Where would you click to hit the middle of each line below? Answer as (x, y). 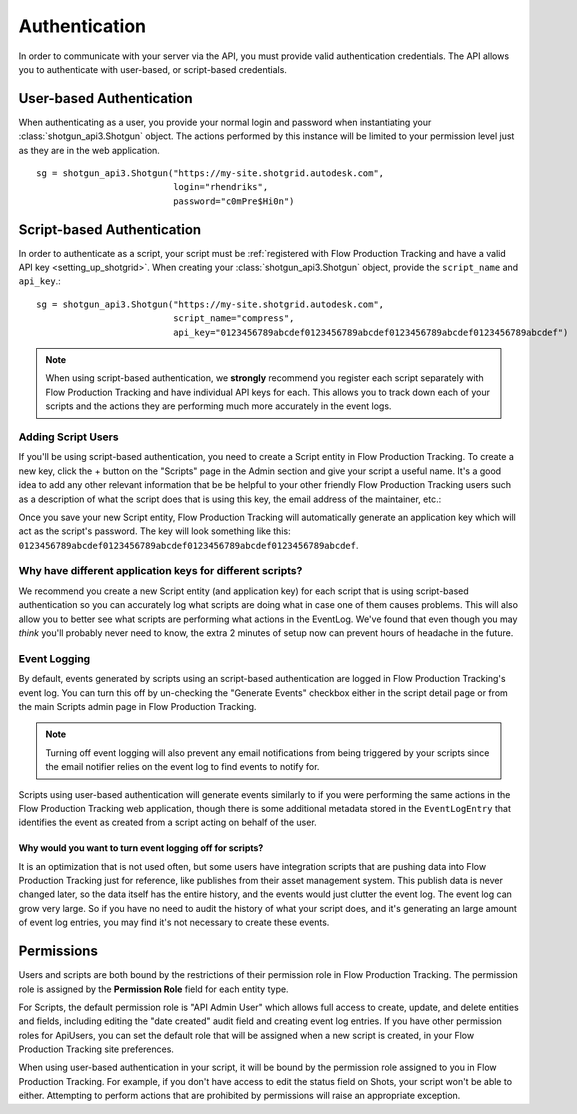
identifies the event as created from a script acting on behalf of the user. (167, 822)
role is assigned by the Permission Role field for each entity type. (153, 989)
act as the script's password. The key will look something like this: (154, 531)
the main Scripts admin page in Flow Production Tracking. (137, 706)
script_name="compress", (234, 318)
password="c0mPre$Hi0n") (234, 201)
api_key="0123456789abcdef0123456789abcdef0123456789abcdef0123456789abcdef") (371, 332)
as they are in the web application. (89, 150)
